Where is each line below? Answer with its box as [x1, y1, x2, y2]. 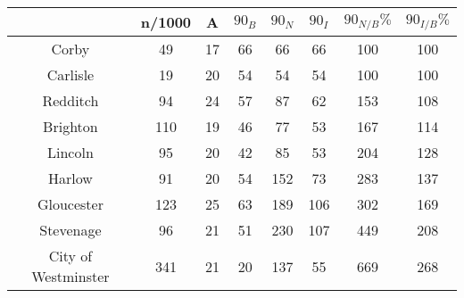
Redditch [42, 90, 99, 111]
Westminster [31, 266, 110, 286]
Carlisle [46, 64, 95, 85]
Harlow [48, 168, 93, 188]
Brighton [43, 116, 98, 137]
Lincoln [47, 142, 94, 162]
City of [48, 245, 93, 266]
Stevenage [39, 219, 102, 240]
